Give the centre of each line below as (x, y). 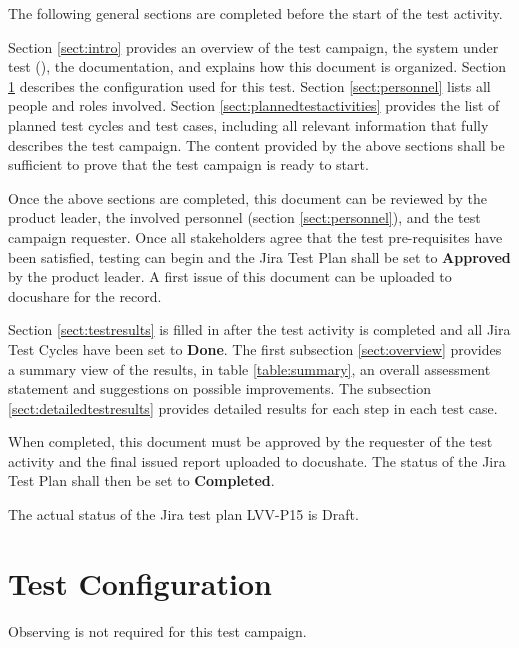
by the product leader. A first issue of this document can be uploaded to (230, 276)
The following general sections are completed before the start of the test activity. (255, 13)
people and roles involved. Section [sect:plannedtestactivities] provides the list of (254, 105)
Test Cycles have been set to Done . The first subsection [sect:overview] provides (255, 348)
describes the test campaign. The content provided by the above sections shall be (256, 144)
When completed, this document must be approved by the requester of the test (250, 441)
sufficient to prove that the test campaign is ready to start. (188, 164)
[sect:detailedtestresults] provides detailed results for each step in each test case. (253, 407)
